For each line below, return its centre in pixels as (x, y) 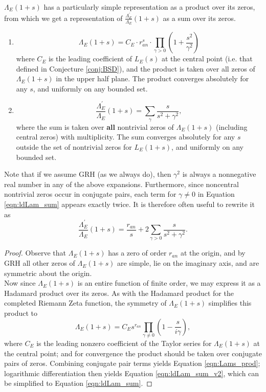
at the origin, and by (213, 253)
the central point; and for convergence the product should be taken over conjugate (133, 353)
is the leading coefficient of (90, 59)
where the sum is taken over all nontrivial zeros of (95, 126)
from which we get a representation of (63, 18)
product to (21, 313)
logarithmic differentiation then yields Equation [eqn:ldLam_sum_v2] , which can (132, 373)
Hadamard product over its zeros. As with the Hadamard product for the (119, 293)
